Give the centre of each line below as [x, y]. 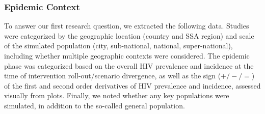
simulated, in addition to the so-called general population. [95, 105]
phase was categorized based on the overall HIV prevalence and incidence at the [129, 65]
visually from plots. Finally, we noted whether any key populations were [117, 95]
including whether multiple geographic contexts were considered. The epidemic [127, 55]
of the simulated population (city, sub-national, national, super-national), [118, 46]
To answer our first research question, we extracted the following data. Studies [127, 26]
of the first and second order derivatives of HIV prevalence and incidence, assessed [132, 85]
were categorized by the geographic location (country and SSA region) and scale [129, 35]
